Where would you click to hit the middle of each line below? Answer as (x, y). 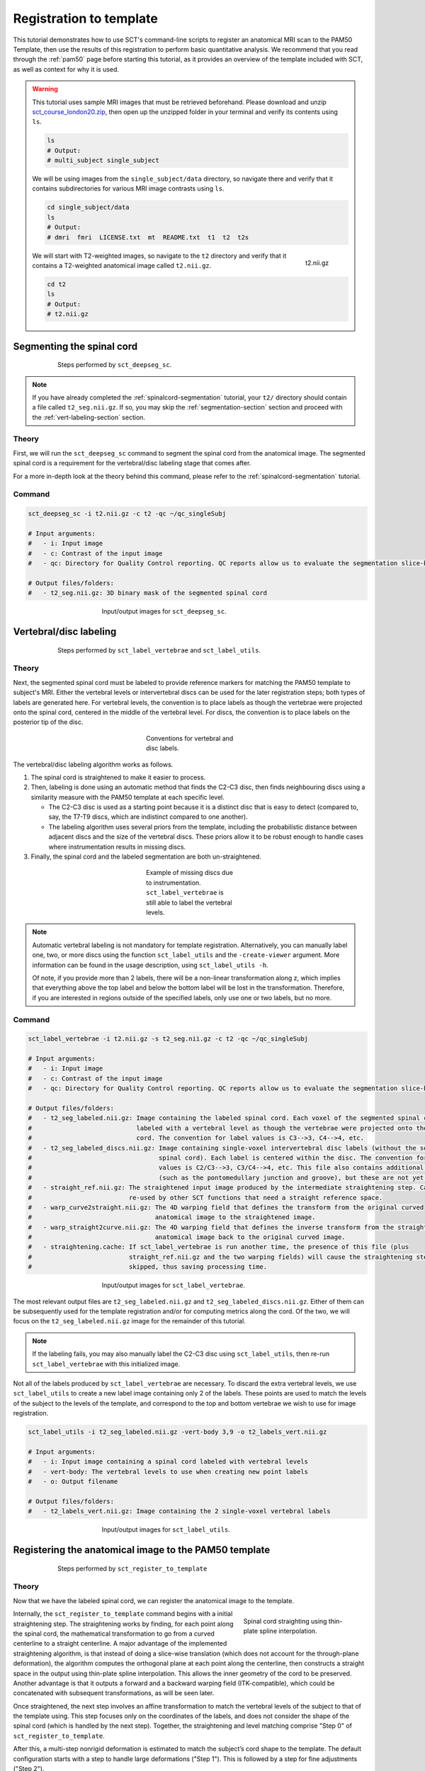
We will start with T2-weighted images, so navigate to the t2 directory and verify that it (159, 256)
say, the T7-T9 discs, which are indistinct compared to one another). (148, 817)
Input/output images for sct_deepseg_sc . (164, 611)
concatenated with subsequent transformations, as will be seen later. (114, 1693)
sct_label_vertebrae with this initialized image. (106, 1364)
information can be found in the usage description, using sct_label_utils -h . (150, 965)
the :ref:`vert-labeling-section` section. (89, 417)
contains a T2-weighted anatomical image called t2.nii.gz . (122, 265)
